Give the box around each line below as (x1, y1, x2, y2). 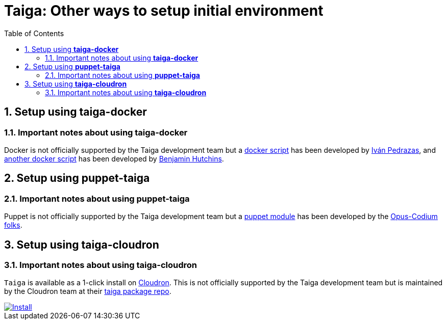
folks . (4, 221, 22, 230)
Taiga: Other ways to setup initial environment (4, 2, 324, 19)
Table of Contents (4, 29, 64, 38)
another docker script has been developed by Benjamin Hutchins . (4, 154, 224, 163)
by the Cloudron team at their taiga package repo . (4, 287, 171, 296)
